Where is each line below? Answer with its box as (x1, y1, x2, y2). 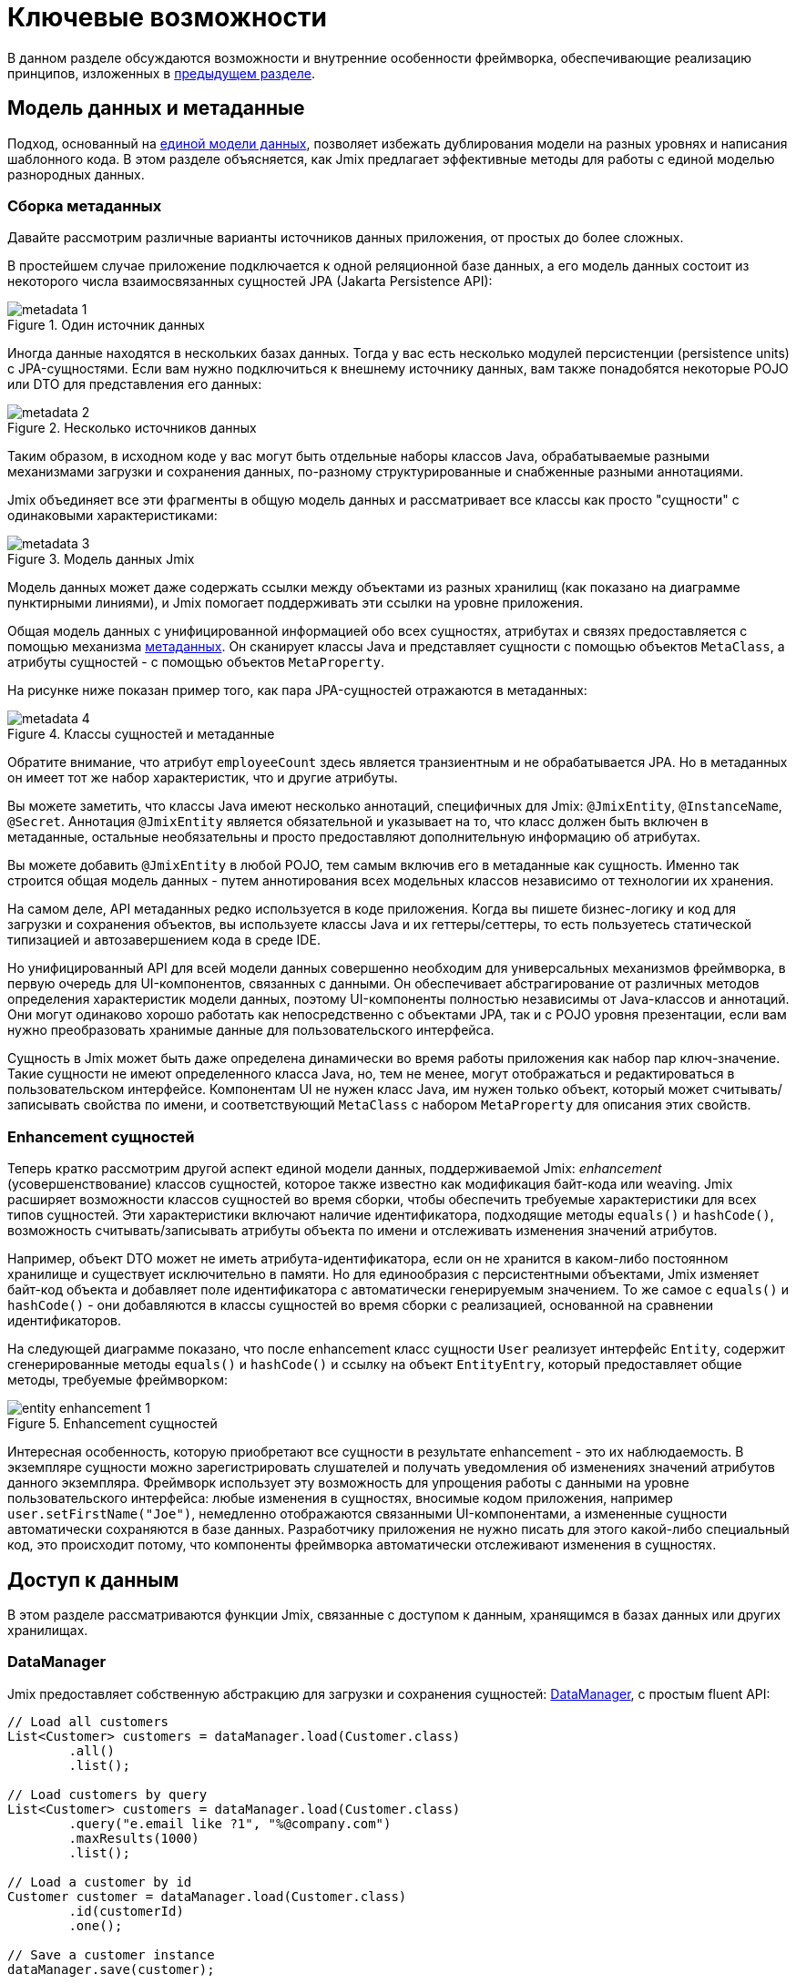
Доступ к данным (7, 1568, 179, 1591)
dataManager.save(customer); (7, 1961, 215, 1977)
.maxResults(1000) (68, 1830, 199, 1846)
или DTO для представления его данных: (7, 376, 262, 393)
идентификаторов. (7, 1313, 122, 1329)
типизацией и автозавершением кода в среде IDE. (7, 932, 321, 948)
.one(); (68, 1918, 123, 1933)
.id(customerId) (68, 1903, 184, 1918)
